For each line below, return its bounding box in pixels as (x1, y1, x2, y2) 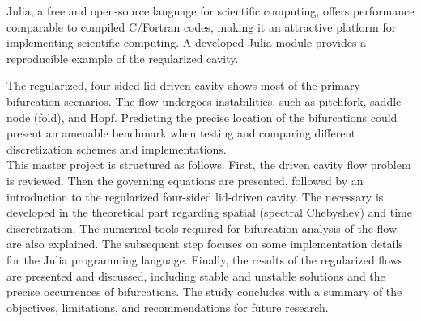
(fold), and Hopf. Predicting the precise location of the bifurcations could (33, 108, 398, 125)
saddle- (370, 92, 405, 109)
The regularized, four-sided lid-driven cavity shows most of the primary (6, 77, 360, 94)
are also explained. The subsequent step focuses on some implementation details (6, 235, 403, 252)
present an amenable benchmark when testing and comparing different (6, 125, 356, 141)
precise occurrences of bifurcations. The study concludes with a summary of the (6, 283, 402, 300)
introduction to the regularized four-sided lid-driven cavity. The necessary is (6, 188, 384, 205)
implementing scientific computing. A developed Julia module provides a (6, 34, 367, 51)
